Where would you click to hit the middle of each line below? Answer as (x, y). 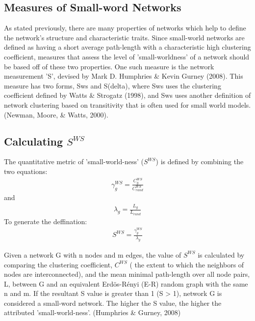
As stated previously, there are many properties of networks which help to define (125, 28)
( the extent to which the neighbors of (187, 264)
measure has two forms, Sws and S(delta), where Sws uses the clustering (113, 85)
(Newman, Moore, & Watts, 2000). (56, 114)
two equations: (26, 171)
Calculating (34, 141)
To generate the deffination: (46, 221)
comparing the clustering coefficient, (58, 264)
